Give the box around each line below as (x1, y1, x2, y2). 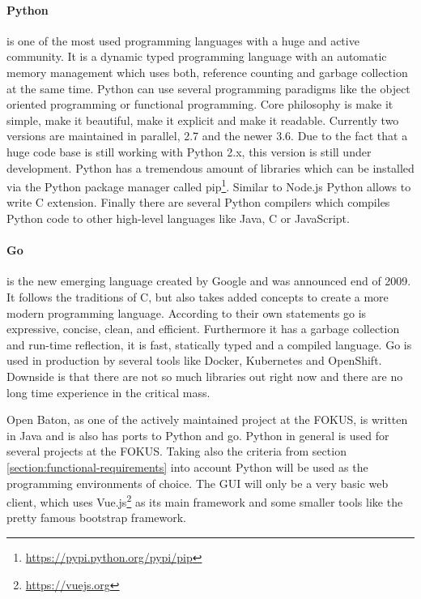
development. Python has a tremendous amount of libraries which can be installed (6, 159, 415, 176)
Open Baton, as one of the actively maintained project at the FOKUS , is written (6, 411, 408, 428)
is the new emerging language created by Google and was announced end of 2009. (6, 272, 411, 289)
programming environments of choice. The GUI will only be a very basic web (6, 474, 389, 491)
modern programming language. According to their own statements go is (6, 304, 367, 321)
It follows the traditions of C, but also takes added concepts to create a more (6, 288, 389, 305)
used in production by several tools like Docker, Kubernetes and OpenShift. (6, 352, 382, 369)
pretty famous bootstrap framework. (6, 509, 186, 526)
